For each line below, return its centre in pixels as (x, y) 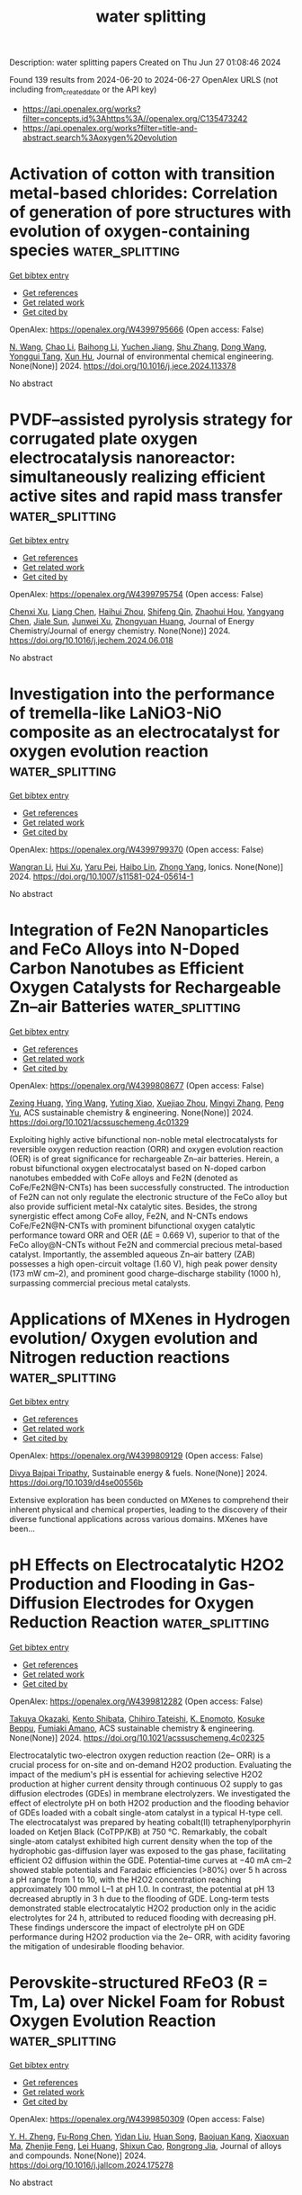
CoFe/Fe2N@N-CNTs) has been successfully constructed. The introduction (149, 1187)
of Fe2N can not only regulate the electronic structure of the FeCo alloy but (148, 1196)
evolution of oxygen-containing (130, 232)
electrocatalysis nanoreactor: (123, 458)
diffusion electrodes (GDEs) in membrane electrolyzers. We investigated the (150, 1793)
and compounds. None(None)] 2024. (78, 2155)
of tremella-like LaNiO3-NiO (115, 713)
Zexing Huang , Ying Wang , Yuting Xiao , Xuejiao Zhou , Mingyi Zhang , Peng (147, 1103)
